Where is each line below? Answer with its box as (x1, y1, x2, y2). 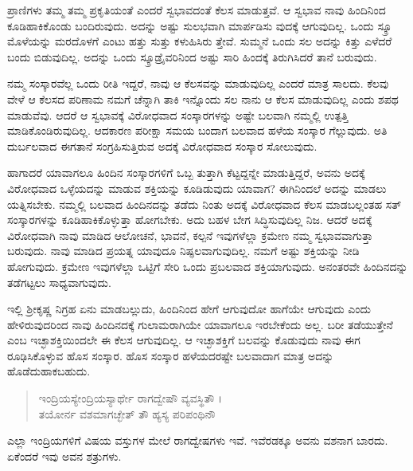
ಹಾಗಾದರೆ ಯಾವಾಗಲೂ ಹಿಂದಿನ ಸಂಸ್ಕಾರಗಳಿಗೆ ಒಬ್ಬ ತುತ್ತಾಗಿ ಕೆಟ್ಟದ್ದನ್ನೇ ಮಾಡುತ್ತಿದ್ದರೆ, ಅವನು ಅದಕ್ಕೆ (7, 164, 365, 181)
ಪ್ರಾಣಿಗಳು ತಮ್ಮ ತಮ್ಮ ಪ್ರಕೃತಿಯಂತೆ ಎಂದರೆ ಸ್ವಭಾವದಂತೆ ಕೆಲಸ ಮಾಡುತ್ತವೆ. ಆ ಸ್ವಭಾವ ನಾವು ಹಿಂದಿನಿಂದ (7, 2, 386, 18)
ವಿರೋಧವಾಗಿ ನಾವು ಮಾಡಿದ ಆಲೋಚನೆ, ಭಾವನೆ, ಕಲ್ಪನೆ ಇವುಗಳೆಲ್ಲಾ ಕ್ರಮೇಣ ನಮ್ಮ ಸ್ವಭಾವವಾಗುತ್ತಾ (7, 226, 373, 243)
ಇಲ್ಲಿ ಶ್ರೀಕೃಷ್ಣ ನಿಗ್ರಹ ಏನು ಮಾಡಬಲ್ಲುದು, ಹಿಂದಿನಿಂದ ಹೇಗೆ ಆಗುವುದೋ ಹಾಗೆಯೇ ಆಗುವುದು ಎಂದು (7, 300, 371, 317)
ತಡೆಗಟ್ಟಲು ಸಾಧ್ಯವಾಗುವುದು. (7, 273, 111, 290)
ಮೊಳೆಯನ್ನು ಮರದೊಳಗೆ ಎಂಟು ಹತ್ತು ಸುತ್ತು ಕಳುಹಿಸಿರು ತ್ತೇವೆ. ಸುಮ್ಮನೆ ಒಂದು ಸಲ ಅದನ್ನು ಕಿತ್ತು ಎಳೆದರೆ (7, 33, 392, 49)
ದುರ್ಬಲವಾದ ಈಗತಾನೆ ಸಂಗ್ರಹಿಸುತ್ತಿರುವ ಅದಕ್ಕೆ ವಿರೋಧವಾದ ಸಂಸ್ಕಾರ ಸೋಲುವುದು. (7, 137, 318, 154)
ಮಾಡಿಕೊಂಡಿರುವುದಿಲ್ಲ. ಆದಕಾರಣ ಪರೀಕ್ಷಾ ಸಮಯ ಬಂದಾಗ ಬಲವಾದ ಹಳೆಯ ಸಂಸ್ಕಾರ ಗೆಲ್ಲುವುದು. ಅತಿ (7, 122, 388, 139)
